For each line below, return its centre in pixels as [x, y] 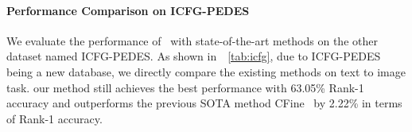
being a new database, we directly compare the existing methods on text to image [206, 71]
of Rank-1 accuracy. [54, 118]
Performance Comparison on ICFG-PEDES [128, 10]
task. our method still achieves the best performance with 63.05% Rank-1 [185, 87]
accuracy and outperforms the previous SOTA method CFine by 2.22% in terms [204, 103]
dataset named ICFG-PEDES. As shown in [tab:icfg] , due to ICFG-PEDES [194, 56]
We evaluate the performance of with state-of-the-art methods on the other [192, 40]
